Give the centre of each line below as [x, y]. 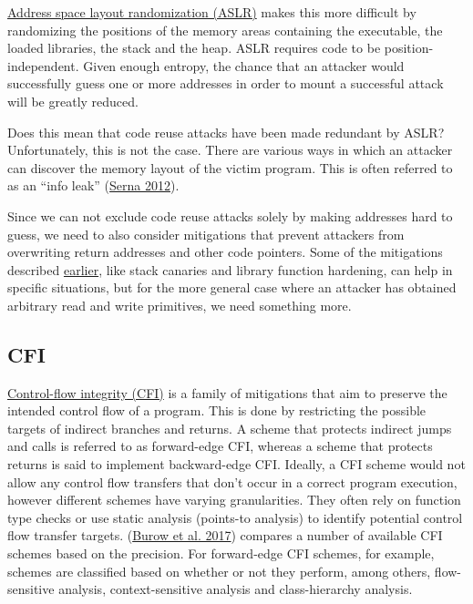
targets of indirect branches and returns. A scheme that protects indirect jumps [230, 428]
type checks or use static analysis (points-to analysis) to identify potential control [235, 517]
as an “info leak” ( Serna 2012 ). [93, 185]
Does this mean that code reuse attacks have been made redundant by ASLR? [226, 132]
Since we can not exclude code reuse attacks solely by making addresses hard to [230, 215]
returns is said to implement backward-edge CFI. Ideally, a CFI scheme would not [236, 464]
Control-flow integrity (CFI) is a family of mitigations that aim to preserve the [227, 392]
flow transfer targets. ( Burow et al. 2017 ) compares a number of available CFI [225, 535]
